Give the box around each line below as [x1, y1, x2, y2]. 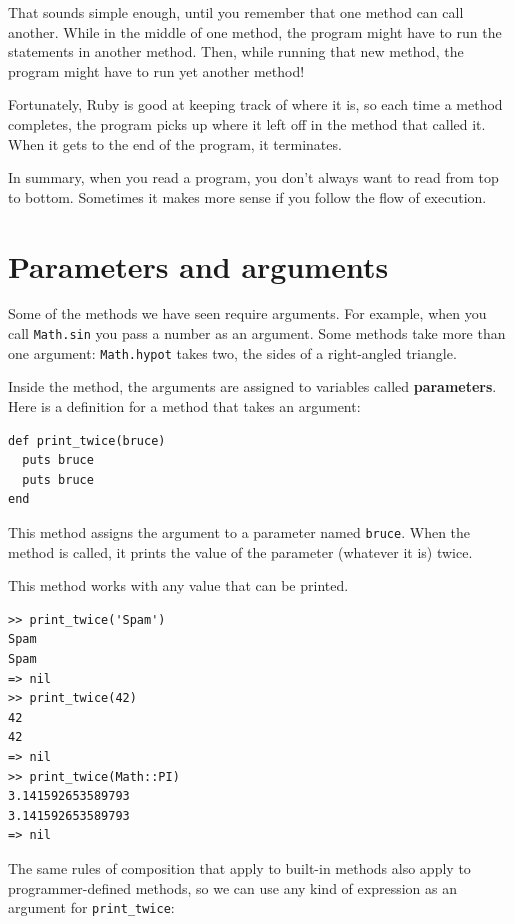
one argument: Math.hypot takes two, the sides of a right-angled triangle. [8, 342, 457, 363]
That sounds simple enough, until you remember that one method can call [8, 2, 464, 22]
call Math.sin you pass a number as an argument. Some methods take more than [8, 323, 506, 344]
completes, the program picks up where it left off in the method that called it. [8, 113, 486, 134]
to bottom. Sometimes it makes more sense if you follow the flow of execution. [8, 186, 487, 207]
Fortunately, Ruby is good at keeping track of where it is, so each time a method [8, 94, 503, 115]
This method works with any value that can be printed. [8, 575, 349, 596]
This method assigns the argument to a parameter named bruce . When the [8, 521, 471, 542]
